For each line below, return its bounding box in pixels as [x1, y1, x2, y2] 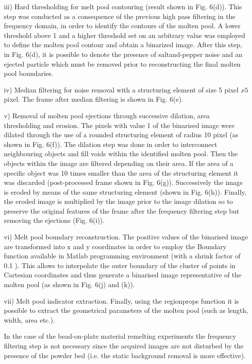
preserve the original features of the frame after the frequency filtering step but [4, 205, 239, 216]
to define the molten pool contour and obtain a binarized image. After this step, [4, 39, 242, 50]
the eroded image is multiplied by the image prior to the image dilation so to [4, 196, 233, 206]
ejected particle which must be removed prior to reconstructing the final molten [4, 58, 241, 69]
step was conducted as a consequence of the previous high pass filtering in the [4, 11, 235, 21]
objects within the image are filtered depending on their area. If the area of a [4, 158, 234, 168]
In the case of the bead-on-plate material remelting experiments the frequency [4, 331, 236, 341]
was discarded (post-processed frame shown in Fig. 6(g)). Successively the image [4, 177, 243, 187]
